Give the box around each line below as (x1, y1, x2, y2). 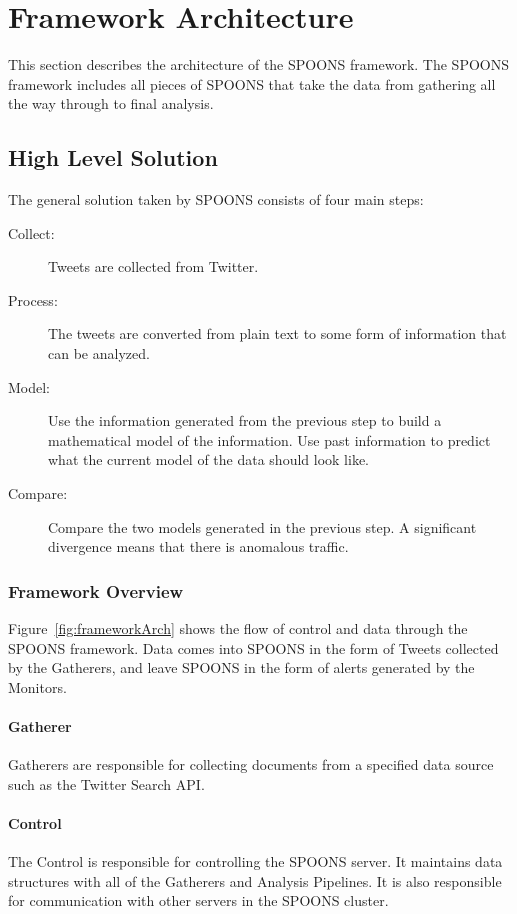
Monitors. (8, 676, 67, 697)
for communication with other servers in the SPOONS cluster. (8, 890, 389, 911)
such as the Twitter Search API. (8, 773, 205, 794)
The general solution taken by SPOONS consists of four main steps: (8, 189, 424, 210)
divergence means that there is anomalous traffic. (48, 536, 349, 557)
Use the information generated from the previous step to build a (48, 410, 442, 431)
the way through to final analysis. (8, 93, 214, 114)
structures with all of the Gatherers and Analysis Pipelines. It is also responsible (8, 870, 502, 891)
